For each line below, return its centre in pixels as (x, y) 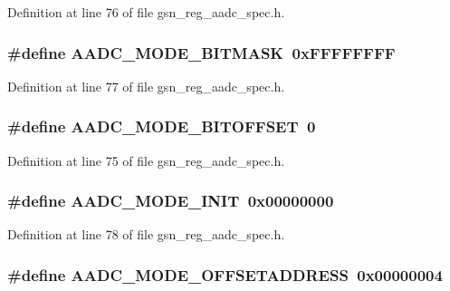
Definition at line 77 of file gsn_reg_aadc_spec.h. (146, 86)
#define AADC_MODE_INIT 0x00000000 (171, 201)
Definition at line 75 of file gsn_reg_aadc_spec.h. (146, 160)
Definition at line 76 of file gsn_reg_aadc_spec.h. (146, 12)
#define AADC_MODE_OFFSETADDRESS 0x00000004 (225, 274)
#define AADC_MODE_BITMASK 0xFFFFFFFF (201, 52)
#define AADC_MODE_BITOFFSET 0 (162, 126)
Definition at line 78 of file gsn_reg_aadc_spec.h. (146, 234)
